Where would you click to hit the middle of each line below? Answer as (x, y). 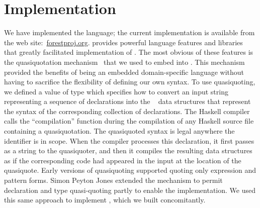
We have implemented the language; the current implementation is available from (129, 32)
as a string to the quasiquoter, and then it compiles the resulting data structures (128, 150)
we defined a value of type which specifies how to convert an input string (116, 91)
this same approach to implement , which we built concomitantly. (105, 200)
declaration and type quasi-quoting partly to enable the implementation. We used (130, 190)
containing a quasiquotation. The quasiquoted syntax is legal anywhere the (119, 131)
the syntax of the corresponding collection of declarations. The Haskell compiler (127, 111)
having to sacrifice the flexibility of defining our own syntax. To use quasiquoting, (130, 82)
